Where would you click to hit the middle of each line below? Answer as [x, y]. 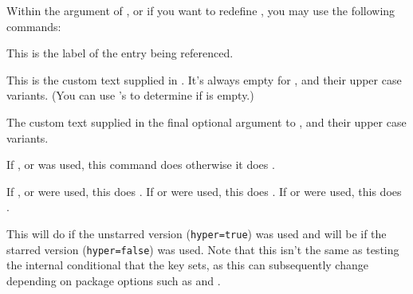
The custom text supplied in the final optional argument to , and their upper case [206, 122]
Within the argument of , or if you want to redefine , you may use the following [201, 10]
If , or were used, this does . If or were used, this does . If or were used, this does [204, 191]
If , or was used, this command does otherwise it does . [141, 165]
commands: [34, 26]
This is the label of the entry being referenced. [120, 53]
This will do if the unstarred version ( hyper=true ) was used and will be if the [197, 233]
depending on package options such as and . [114, 280]
